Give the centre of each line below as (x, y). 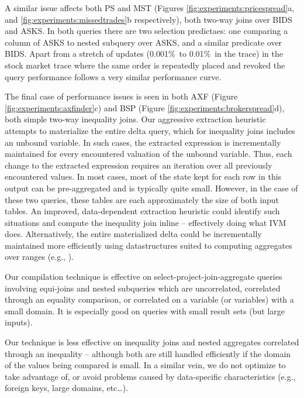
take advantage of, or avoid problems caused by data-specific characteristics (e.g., (150, 376)
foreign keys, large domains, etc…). (67, 388)
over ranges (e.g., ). (39, 257)
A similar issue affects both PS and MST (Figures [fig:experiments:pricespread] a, (150, 8)
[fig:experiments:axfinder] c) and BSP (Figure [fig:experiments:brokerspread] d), (145, 107)
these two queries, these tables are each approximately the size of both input (142, 199)
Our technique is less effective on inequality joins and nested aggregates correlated (152, 342)
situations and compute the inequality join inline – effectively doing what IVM (146, 222)
